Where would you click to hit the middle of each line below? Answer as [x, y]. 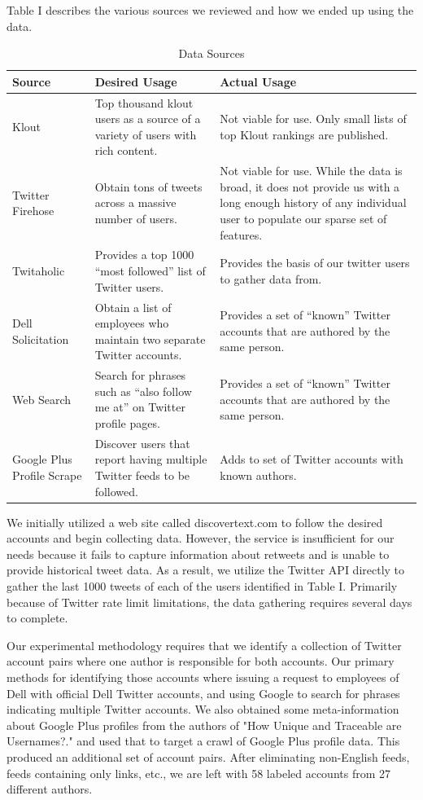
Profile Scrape [47, 475]
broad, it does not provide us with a [310, 186]
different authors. [50, 789]
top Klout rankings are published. [304, 134]
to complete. [37, 618]
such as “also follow [143, 391]
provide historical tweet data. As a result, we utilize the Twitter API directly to [206, 570]
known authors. [258, 475]
